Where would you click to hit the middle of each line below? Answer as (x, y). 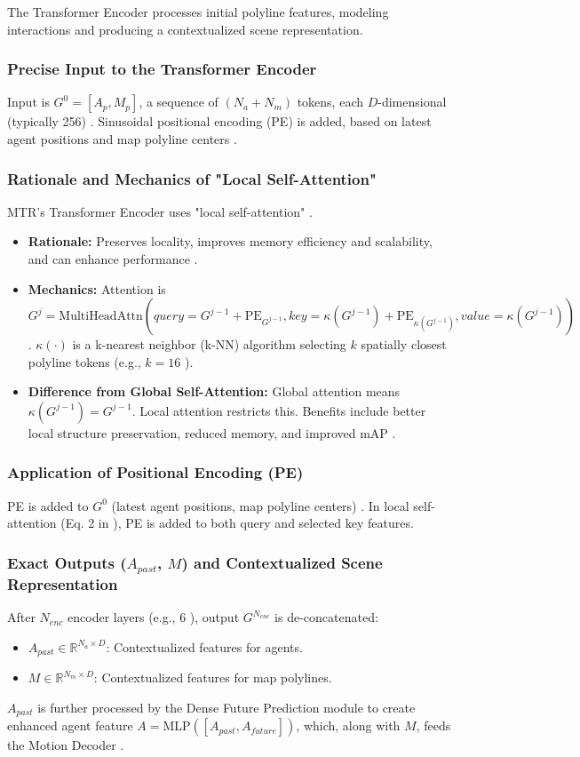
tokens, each (330, 102)
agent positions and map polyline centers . (122, 139)
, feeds (433, 725)
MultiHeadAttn (101, 317)
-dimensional (412, 102)
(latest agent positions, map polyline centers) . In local (260, 505)
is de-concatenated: (326, 617)
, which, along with (348, 725)
